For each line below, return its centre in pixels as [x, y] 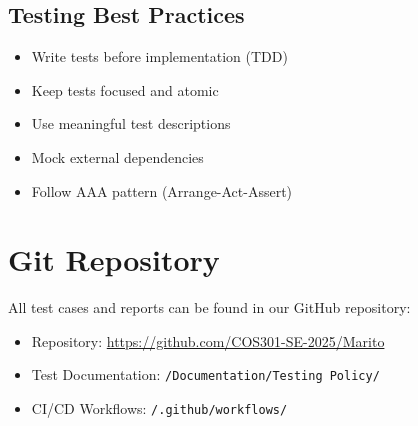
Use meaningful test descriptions [131, 123]
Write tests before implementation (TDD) [159, 56]
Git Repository [114, 259]
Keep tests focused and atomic [125, 89]
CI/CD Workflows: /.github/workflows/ [159, 408]
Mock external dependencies [117, 156]
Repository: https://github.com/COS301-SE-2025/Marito [208, 340]
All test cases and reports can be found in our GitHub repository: [209, 307]
